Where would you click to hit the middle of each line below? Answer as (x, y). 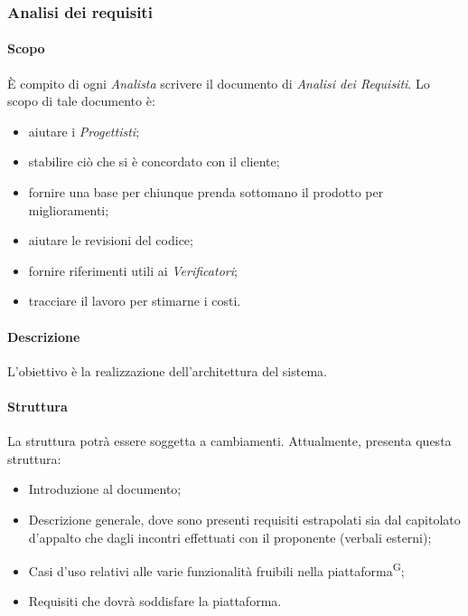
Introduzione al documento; (105, 489)
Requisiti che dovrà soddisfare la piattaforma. (155, 601)
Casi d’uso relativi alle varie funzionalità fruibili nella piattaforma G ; (216, 569)
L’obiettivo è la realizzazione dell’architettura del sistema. (167, 370)
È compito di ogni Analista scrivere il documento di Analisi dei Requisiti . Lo (219, 83)
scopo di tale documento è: (81, 101)
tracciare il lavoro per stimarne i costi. (135, 301)
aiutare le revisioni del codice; (111, 240)
